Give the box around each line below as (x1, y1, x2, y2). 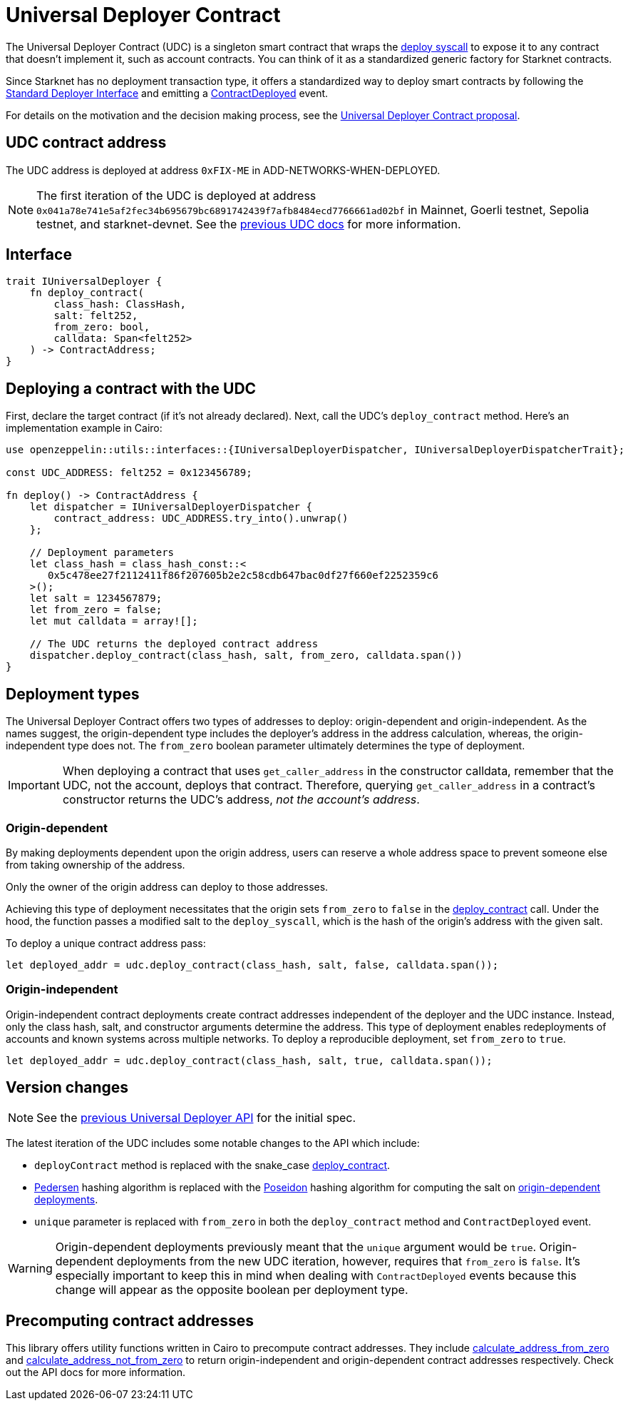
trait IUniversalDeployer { (6, 275, 163, 288)
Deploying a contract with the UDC (6, 379, 257, 398)
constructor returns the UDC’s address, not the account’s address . (62, 792, 420, 807)
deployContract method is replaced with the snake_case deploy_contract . (34, 1159, 391, 1172)
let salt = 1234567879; (29, 592, 163, 605)
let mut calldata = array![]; (29, 615, 198, 627)
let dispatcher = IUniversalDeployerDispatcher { (29, 501, 312, 513)
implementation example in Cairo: (6, 422, 163, 435)
